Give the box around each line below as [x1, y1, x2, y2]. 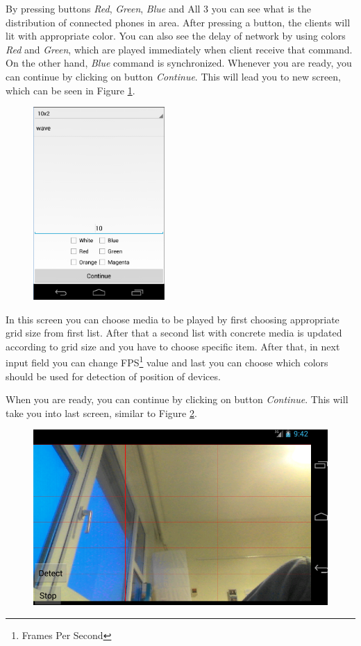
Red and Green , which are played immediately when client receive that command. [6, 42, 353, 56]
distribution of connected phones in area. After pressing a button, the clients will [6, 15, 351, 29]
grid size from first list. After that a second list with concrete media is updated [6, 325, 342, 340]
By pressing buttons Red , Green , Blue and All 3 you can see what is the [6, 1, 311, 15]
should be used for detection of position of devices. [6, 368, 221, 383]
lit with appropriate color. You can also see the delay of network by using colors [6, 28, 346, 43]
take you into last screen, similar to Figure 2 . [6, 405, 197, 420]
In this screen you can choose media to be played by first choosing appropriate [6, 312, 339, 326]
